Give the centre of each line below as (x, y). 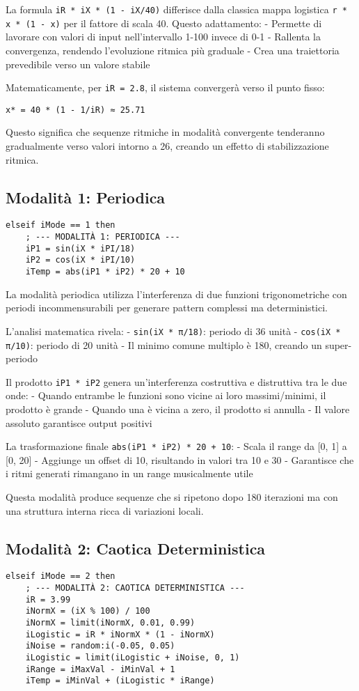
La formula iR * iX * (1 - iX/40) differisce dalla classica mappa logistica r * (176, 9)
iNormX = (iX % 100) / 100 (88, 611)
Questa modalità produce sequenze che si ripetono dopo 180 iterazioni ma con (172, 497)
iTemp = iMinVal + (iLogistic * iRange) (120, 681)
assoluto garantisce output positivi (79, 422)
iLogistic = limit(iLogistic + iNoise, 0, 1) (133, 658)
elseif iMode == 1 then (61, 225)
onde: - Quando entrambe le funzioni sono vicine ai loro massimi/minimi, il (166, 395)
